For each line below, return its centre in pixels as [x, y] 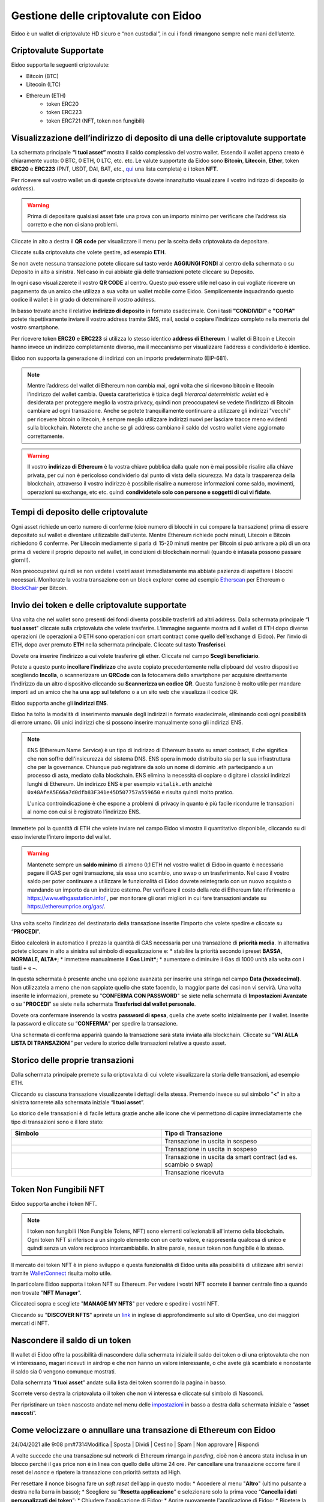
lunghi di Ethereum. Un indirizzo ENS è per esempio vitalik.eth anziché [120, 783]
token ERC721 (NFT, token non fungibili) [96, 121]
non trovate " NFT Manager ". [46, 1292]
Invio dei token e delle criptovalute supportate [99, 605]
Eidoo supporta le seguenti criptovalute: [61, 65]
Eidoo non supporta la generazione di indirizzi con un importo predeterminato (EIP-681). [120, 358]
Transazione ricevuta [194, 1173]
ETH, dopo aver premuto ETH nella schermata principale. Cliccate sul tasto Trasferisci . [119, 645]
